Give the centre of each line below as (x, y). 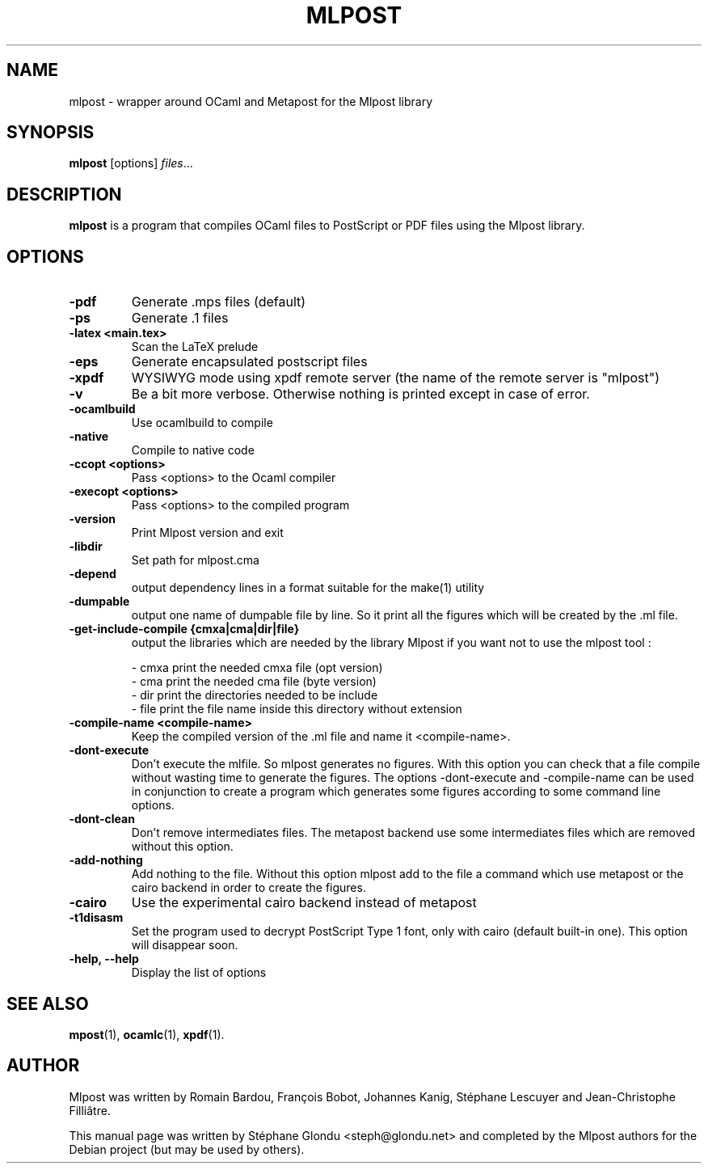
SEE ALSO (48, 1003)
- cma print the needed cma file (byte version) (254, 682)
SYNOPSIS (51, 133)
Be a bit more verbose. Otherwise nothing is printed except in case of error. (360, 394)
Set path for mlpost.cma (195, 560)
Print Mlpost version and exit (207, 533)
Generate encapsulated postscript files (249, 362)
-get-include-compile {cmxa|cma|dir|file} (184, 629)
